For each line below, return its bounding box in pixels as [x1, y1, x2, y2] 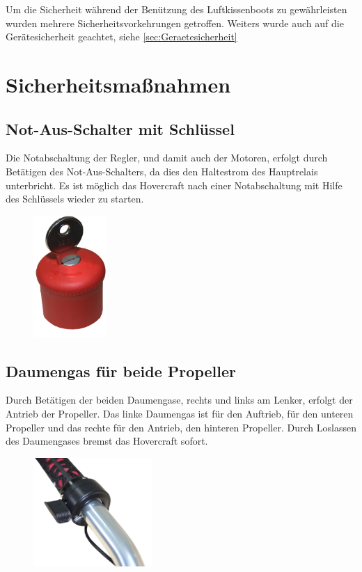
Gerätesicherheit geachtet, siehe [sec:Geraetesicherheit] [6, 29, 237, 44]
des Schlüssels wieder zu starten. [6, 191, 144, 206]
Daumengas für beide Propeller [6, 360, 236, 381]
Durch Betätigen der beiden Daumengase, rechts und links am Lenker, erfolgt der [6, 392, 353, 407]
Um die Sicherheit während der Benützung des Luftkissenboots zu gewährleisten [6, 2, 347, 16]
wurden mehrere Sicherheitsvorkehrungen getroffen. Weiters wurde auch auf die [6, 15, 344, 30]
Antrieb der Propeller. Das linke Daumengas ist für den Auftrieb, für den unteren [6, 406, 354, 420]
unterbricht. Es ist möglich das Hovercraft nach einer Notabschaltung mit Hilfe [6, 177, 343, 192]
